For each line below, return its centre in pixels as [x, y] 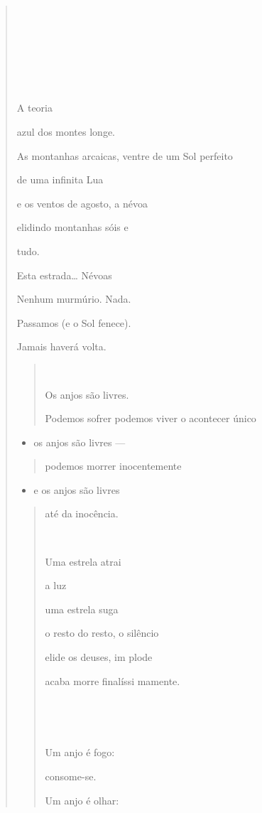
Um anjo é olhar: [82, 800]
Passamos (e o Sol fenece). [74, 322]
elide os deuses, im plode [99, 657]
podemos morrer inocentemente [113, 466]
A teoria [35, 108]
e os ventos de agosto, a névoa [82, 203]
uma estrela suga [82, 609]
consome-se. [71, 776]
